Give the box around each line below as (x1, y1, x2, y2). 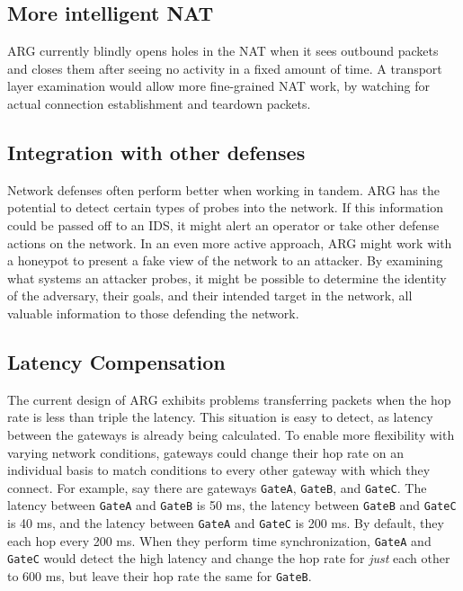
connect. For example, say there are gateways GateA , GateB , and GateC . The (7, 478, 427, 497)
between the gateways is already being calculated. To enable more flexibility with (7, 425, 455, 443)
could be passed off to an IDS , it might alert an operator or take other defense (7, 215, 440, 234)
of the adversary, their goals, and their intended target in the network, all (7, 286, 413, 305)
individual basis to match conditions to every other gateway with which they (7, 461, 431, 479)
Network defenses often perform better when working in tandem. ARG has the (7, 180, 440, 199)
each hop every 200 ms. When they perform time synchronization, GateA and (7, 531, 432, 550)
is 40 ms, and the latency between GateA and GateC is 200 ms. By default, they (7, 514, 444, 533)
